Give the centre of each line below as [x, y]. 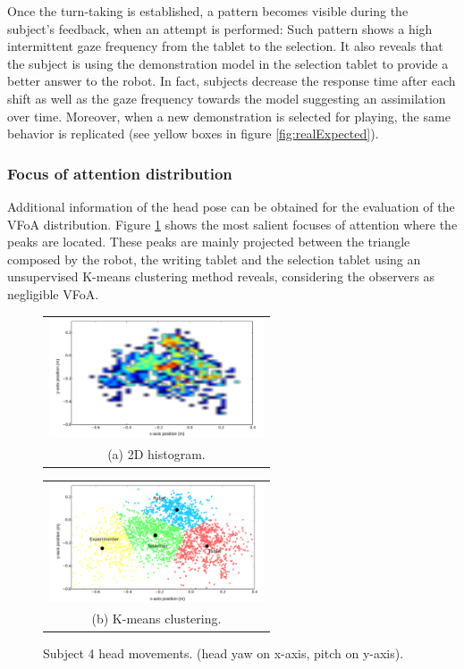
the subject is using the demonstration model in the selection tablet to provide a [228, 63]
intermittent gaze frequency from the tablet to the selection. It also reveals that [225, 46]
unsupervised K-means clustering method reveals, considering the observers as [221, 276]
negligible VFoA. [53, 293]
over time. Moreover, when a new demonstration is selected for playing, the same [229, 116]
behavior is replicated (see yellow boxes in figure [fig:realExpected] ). [193, 134]
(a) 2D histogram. [156, 454]
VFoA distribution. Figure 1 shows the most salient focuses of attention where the [232, 224]
